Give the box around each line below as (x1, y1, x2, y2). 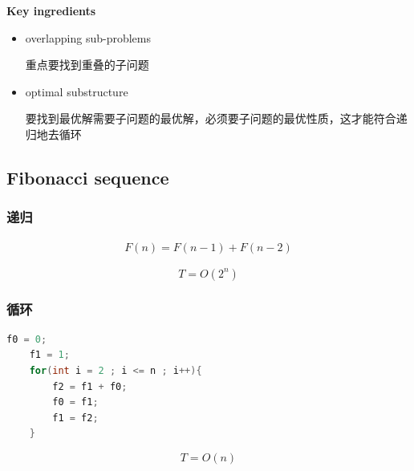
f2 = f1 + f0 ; (52, 380, 128, 392)
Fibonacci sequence (6, 164, 169, 189)
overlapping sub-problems (25, 29, 151, 46)
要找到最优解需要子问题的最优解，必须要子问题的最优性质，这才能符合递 (25, 110, 408, 127)
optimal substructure (25, 83, 128, 99)
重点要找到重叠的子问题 (25, 56, 149, 73)
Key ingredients (6, 2, 96, 18)
